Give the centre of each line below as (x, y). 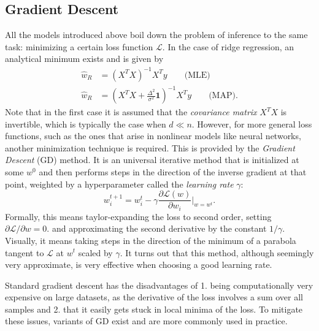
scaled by (95, 252)
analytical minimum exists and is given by (84, 59)
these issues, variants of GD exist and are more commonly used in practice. (146, 321)
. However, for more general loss (252, 124)
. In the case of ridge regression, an (228, 46)
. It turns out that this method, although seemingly (217, 252)
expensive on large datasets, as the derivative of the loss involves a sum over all (154, 297)
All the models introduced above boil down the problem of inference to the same (156, 35)
